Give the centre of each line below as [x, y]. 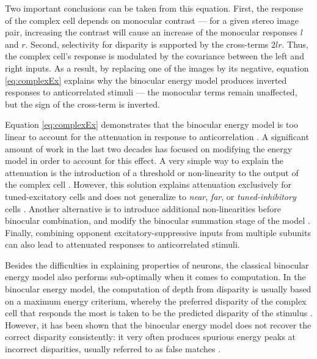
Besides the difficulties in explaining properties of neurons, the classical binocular [157, 265]
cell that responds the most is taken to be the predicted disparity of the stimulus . [159, 313]
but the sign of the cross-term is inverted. [82, 104]
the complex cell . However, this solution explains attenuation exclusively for [148, 184]
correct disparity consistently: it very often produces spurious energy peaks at [151, 337]
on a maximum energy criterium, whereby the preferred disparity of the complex [156, 301]
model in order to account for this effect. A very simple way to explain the [144, 161]
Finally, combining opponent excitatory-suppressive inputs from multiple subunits [158, 232]
